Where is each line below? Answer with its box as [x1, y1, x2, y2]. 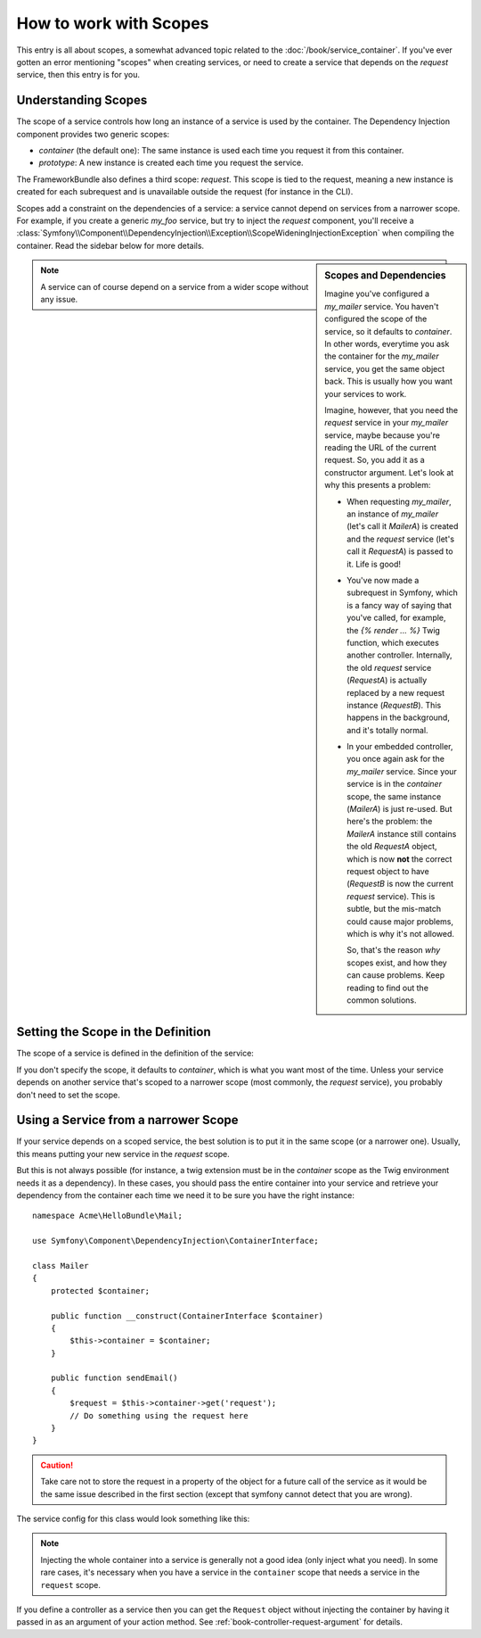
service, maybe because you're [324, 429, 441, 441]
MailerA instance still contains [346, 828, 457, 839]
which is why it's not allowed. [346, 928, 454, 939]
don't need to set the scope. [16, 1089, 120, 1100]
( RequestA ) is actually [346, 674, 428, 686]
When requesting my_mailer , [346, 496, 452, 507]
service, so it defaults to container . [324, 326, 452, 336]
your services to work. [324, 388, 407, 399]
